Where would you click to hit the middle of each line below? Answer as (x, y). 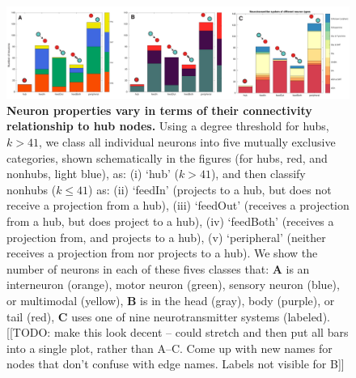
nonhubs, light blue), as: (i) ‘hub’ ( (93, 174)
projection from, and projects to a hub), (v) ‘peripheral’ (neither (166, 237)
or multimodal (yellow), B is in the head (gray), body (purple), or (171, 300)
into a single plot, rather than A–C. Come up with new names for (170, 348)
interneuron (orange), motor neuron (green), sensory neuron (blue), (173, 285)
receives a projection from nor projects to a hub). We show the (162, 253)
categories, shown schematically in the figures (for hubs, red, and (167, 157)
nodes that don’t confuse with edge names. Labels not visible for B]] (176, 364)
